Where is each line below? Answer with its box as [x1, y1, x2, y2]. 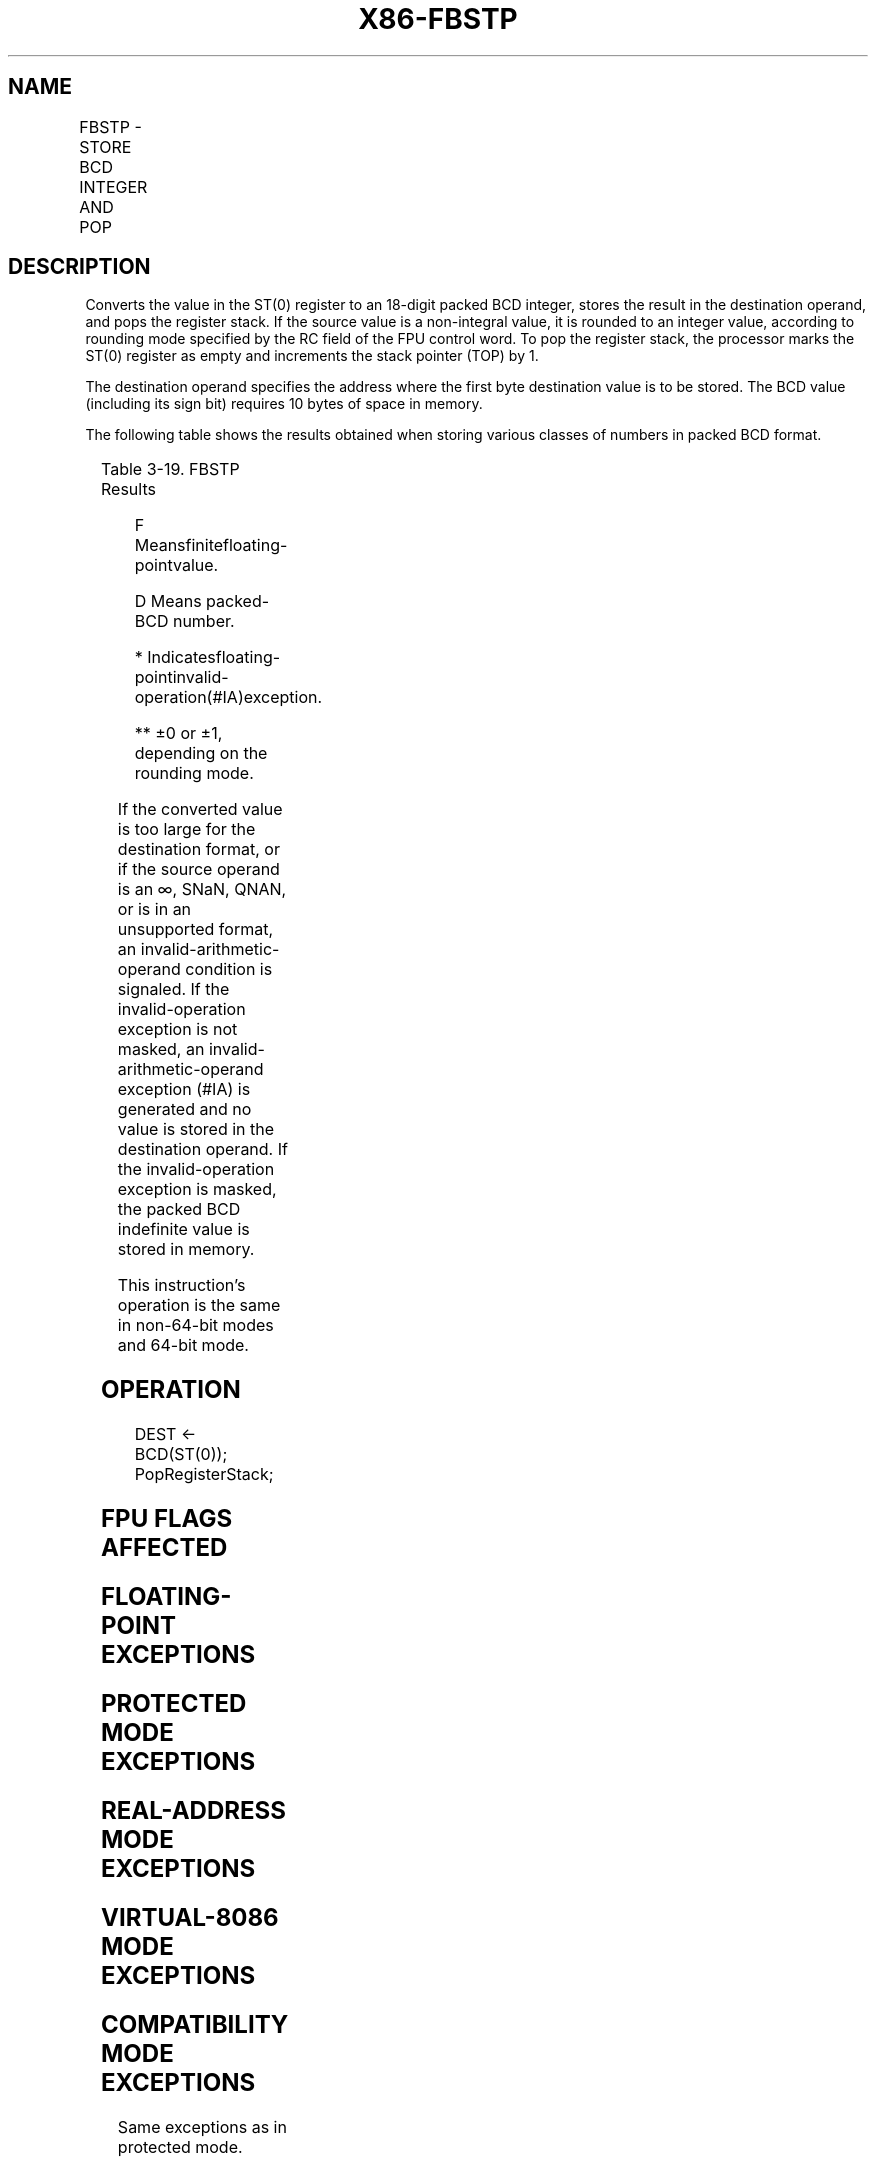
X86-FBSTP [358, 2, 518, 36]
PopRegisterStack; [134, 1464, 274, 1485]
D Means [134, 591, 202, 612]
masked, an [117, 1039, 205, 1060]
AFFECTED [101, 1533, 228, 1563]
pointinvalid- [134, 667, 229, 688]
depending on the [134, 743, 268, 764]
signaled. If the [117, 979, 230, 1000]
